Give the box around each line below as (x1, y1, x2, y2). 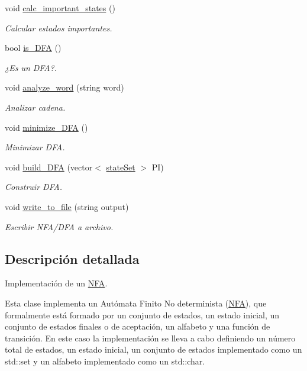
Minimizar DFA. (5, 141, 65, 153)
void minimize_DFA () (5, 121, 88, 133)
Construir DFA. (5, 180, 63, 193)
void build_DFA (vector (5, 160, 93, 173)
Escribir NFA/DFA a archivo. (5, 220, 114, 233)
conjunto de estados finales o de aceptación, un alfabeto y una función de (5, 320, 270, 333)
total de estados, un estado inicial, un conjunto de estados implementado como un (5, 343, 302, 356)
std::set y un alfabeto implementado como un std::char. (5, 354, 205, 367)
